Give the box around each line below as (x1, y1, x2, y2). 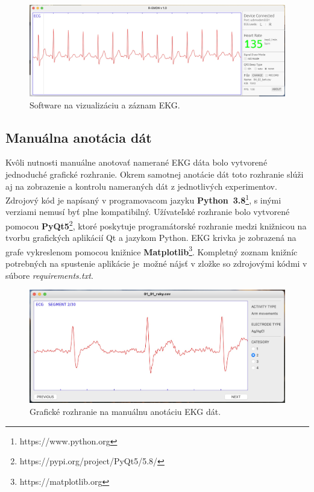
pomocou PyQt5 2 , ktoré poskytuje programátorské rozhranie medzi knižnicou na (5, 217, 307, 232)
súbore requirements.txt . (5, 269, 93, 281)
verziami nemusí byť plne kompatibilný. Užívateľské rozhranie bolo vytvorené (5, 205, 290, 218)
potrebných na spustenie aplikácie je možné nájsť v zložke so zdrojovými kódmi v (5, 257, 307, 270)
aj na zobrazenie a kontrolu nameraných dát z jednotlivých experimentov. (5, 179, 277, 192)
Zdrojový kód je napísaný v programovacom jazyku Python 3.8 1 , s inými (5, 192, 281, 206)
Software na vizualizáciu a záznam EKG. (30, 98, 180, 111)
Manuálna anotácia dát (5, 128, 152, 146)
